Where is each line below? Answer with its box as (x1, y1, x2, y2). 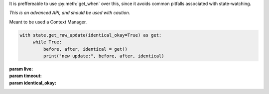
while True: (32, 39, 62, 45)
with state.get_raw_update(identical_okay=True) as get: (19, 32, 162, 38)
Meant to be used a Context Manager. (9, 19, 87, 25)
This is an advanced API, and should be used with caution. (9, 10, 131, 16)
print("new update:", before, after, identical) (43, 53, 164, 59)
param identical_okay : (9, 80, 57, 86)
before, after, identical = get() (43, 46, 128, 52)
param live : (9, 66, 33, 72)
